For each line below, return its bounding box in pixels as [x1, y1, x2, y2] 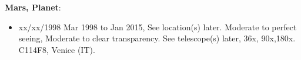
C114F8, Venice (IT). [18, 43, 95, 55]
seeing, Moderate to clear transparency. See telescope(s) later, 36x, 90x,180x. [18, 32, 296, 44]
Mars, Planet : [5, 1, 61, 13]
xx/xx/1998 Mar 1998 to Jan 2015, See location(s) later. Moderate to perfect [18, 20, 297, 33]
